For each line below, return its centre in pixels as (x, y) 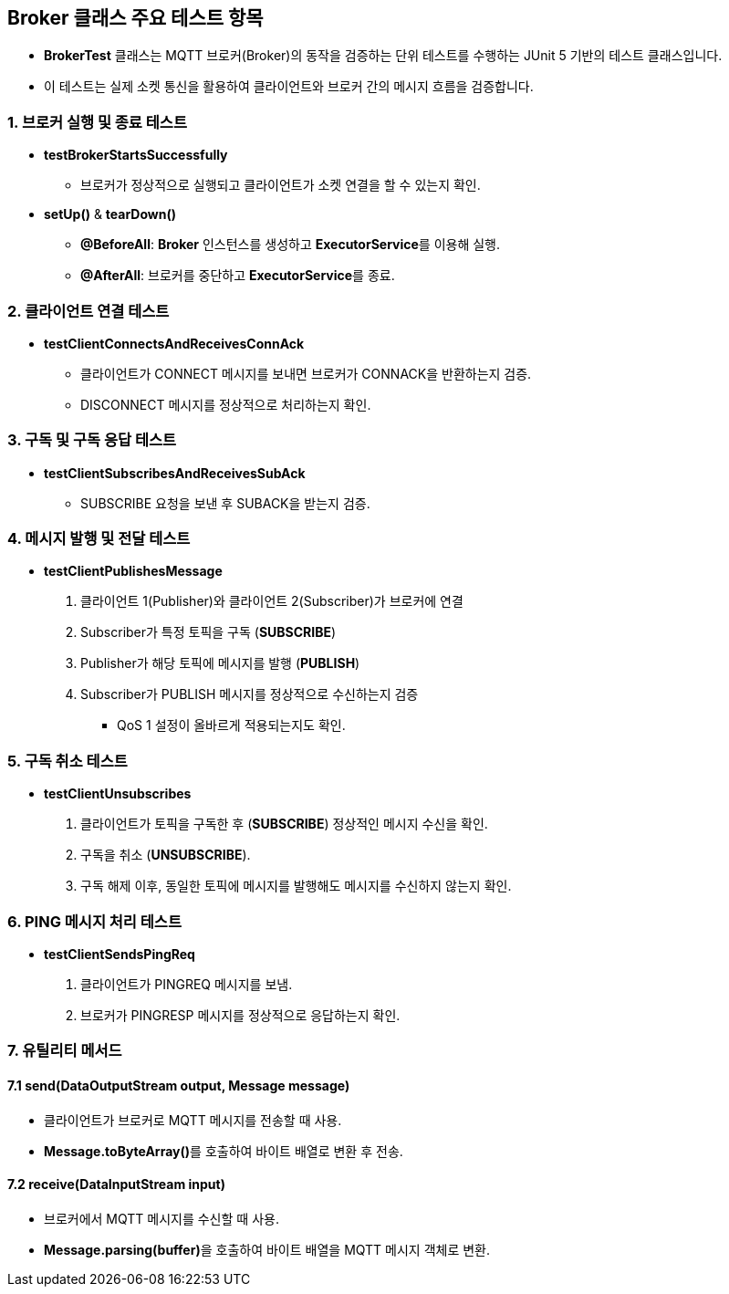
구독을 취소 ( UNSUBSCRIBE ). (166, 855)
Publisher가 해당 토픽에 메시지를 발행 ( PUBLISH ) (220, 663)
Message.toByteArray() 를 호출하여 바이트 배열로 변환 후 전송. (224, 1151)
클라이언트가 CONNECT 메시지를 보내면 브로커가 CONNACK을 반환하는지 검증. (306, 373)
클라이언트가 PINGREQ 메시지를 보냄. (187, 984)
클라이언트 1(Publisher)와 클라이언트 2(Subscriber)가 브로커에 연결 (272, 601)
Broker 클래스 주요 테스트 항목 (135, 18)
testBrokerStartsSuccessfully (136, 155)
